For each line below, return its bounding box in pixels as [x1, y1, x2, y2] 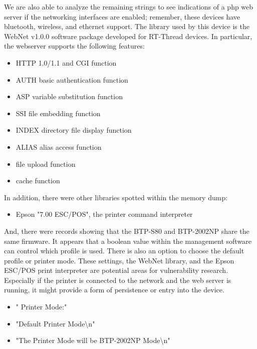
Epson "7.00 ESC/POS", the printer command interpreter [16, 209, 193, 219]
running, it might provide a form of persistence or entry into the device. [4, 284, 224, 295]
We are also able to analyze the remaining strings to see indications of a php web [4, 2, 253, 12]
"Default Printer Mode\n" [16, 318, 95, 328]
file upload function [16, 158, 76, 169]
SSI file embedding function [16, 108, 101, 118]
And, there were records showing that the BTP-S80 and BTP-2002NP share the [4, 225, 249, 236]
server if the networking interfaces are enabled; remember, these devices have [4, 11, 240, 22]
